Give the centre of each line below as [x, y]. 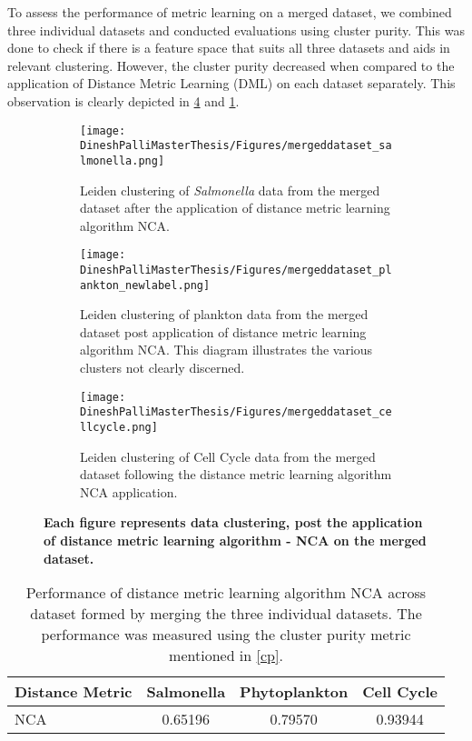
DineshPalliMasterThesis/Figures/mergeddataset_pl [236, 270]
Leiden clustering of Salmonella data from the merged [230, 190]
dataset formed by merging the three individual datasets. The [226, 614]
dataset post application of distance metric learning [223, 331]
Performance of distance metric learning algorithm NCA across [226, 593]
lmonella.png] [123, 160]
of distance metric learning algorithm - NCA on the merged [235, 540]
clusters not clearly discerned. [162, 368]
